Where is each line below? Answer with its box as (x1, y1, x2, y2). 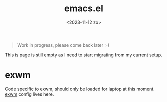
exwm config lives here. (5, 91, 54, 97)
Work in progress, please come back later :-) (17, 42, 110, 48)
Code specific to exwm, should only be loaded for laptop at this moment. (5, 86, 155, 92)
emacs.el (64, 3, 104, 14)
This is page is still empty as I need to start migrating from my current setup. (5, 52, 162, 58)
